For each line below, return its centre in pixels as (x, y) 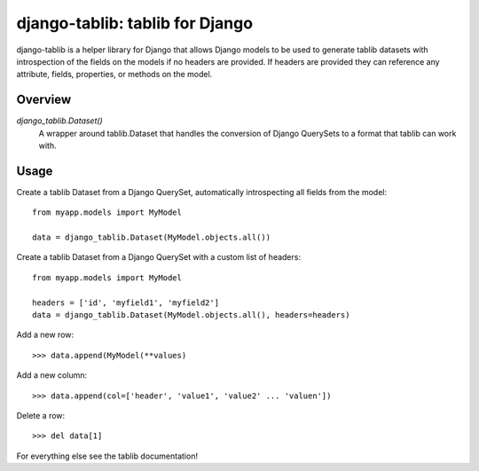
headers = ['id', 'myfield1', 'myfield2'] (126, 302)
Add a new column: (52, 375)
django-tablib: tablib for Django (134, 23)
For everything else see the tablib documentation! (107, 456)
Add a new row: (45, 335)
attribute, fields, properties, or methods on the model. (114, 75)
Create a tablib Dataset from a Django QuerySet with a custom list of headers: (159, 257)
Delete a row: (41, 416)
